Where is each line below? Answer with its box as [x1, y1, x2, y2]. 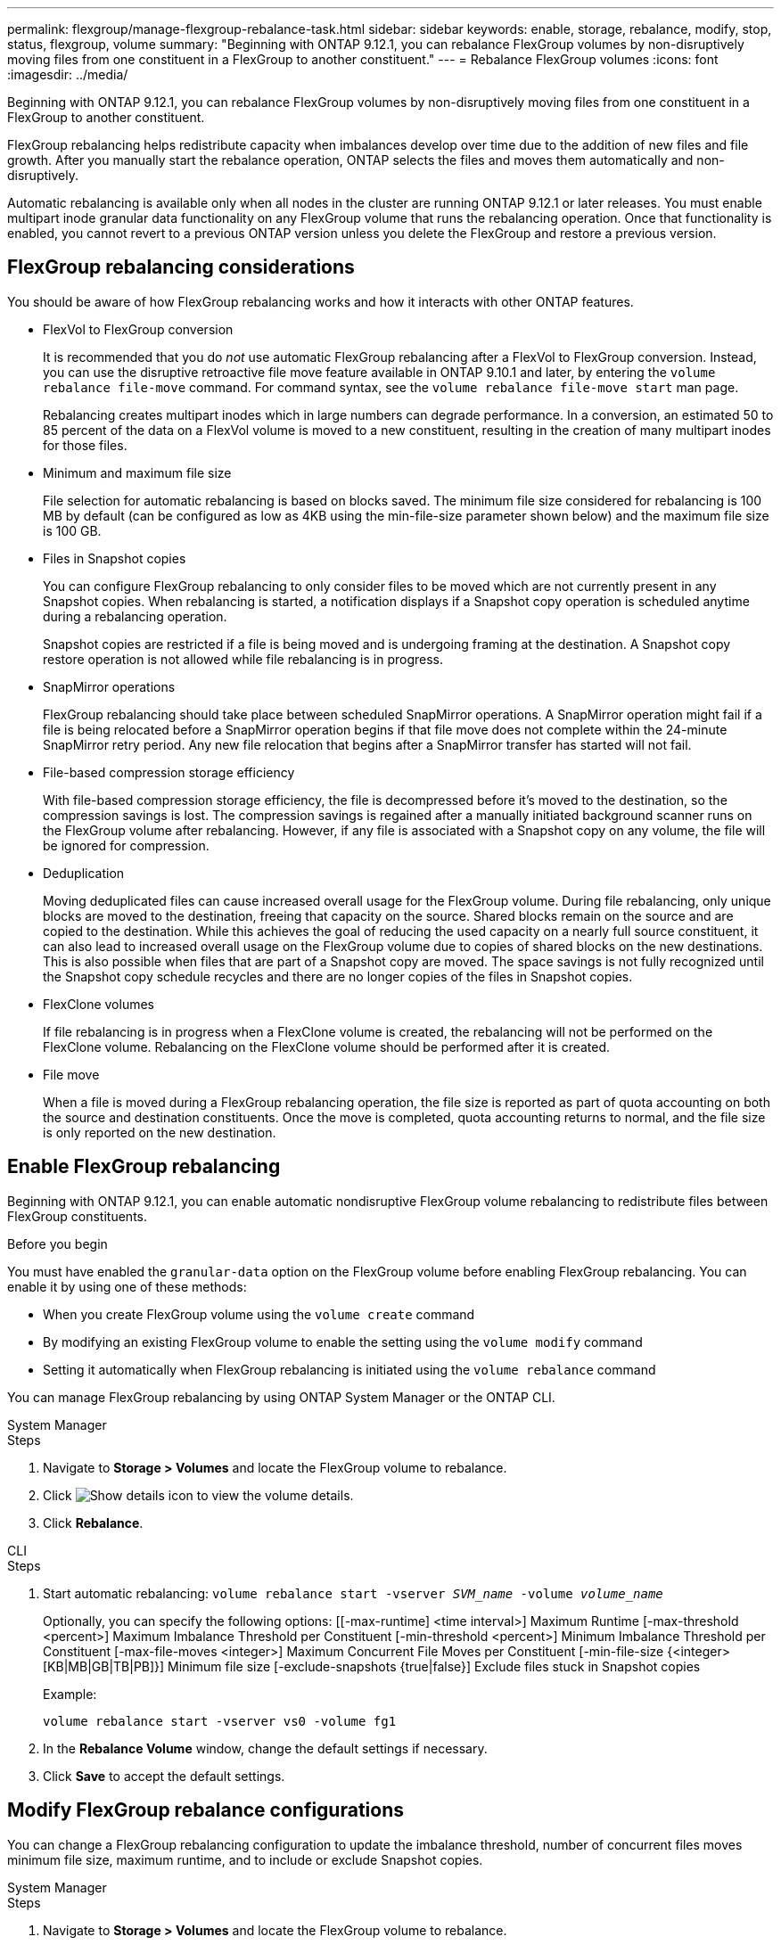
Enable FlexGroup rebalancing [7, 1155, 281, 1178]
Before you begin [7, 1235, 108, 1252]
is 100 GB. [43, 522, 102, 538]
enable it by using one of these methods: [7, 1278, 247, 1294]
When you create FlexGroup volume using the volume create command [43, 1306, 475, 1322]
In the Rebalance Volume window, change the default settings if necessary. [43, 1740, 488, 1756]
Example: [43, 1686, 97, 1702]
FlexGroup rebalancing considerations [7, 256, 355, 279]
